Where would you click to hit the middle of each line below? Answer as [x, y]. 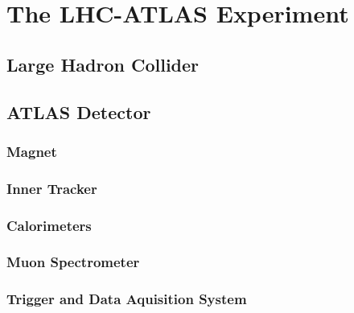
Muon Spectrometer [73, 262]
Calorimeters [49, 225]
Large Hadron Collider [103, 64]
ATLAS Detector [79, 111]
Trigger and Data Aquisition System [127, 299]
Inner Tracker [52, 188]
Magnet [32, 151]
